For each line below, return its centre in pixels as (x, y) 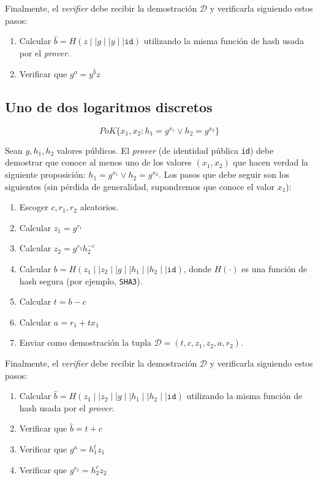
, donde (197, 269)
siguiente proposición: (45, 174)
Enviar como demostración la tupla (85, 342)
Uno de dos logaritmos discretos (109, 107)
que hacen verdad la (271, 162)
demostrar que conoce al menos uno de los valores (98, 162)
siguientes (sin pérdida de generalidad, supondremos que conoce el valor (140, 186)
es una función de (274, 269)
